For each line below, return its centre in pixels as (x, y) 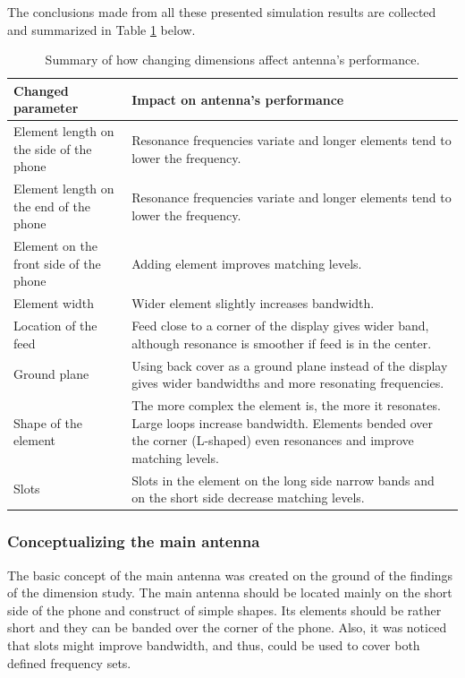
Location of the (55, 326)
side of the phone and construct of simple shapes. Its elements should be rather (224, 609)
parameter (46, 108)
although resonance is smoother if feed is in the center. (282, 343)
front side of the (57, 263)
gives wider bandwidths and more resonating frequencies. (288, 383)
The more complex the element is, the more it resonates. (286, 405)
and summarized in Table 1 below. (101, 29)
